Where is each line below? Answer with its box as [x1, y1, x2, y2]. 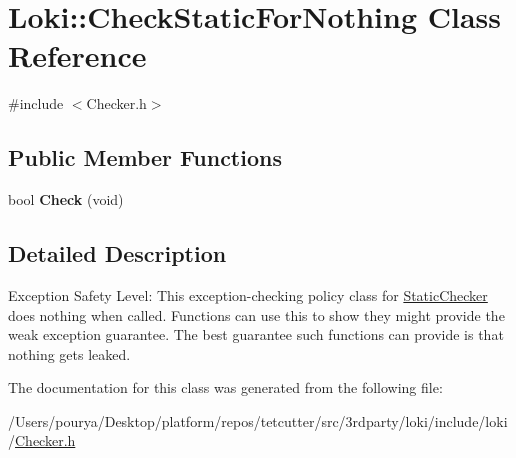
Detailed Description [8, 238, 227, 269]
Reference [8, 35, 147, 76]
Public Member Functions [8, 142, 282, 173]
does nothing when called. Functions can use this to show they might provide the [8, 304, 505, 325]
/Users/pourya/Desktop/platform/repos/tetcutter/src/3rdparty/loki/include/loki [8, 410, 508, 431]
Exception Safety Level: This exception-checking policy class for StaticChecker [8, 284, 488, 305]
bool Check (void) [8, 189, 124, 210]
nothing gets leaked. [8, 343, 131, 364]
